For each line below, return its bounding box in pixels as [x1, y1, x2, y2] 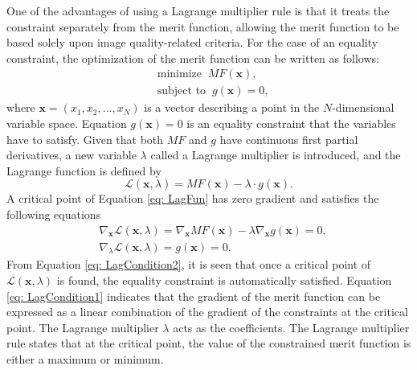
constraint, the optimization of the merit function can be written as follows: [6, 49, 379, 66]
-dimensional [332, 99, 395, 116]
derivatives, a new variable [6, 146, 137, 163]
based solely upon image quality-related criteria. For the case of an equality [6, 34, 378, 51]
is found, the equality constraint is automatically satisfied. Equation [56, 272, 392, 289]
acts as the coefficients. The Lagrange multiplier [173, 319, 410, 335]
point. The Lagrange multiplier [6, 319, 159, 335]
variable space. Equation [6, 115, 127, 132]
